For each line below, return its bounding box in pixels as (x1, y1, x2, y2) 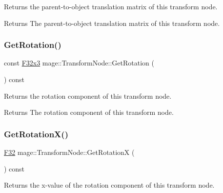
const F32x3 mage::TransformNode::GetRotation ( (4, 58, 154, 68)
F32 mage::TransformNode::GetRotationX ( (4, 147, 135, 157)
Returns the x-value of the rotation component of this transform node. (4, 180, 215, 190)
